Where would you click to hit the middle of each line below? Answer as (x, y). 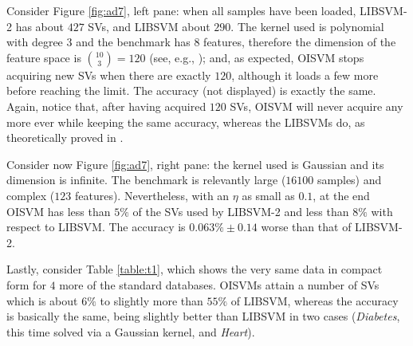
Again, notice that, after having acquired (106, 106)
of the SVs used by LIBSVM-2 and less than (241, 211)
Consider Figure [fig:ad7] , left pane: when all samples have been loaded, (181, 10)
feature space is (44, 57)
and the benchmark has (133, 42)
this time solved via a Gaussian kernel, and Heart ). (131, 331)
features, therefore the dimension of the (300, 42)
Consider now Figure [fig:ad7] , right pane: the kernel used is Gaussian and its (195, 164)
